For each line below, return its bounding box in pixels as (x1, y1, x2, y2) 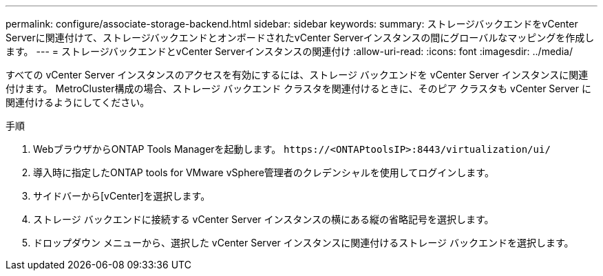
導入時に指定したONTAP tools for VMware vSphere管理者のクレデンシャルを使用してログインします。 (33, 167, 494, 178)
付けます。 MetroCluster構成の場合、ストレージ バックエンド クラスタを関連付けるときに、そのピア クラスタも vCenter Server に (6, 83, 591, 94)
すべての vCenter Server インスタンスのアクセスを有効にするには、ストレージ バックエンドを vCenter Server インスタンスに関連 (6, 69, 589, 81)
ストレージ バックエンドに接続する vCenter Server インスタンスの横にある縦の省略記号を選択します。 (33, 213, 494, 225)
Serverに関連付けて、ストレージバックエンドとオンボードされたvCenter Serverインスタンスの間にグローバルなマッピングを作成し (6, 32, 595, 43)
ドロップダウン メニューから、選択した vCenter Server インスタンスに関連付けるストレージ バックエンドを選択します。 (33, 237, 574, 248)
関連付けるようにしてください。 (6, 96, 150, 108)
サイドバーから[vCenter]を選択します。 (33, 190, 211, 202)
